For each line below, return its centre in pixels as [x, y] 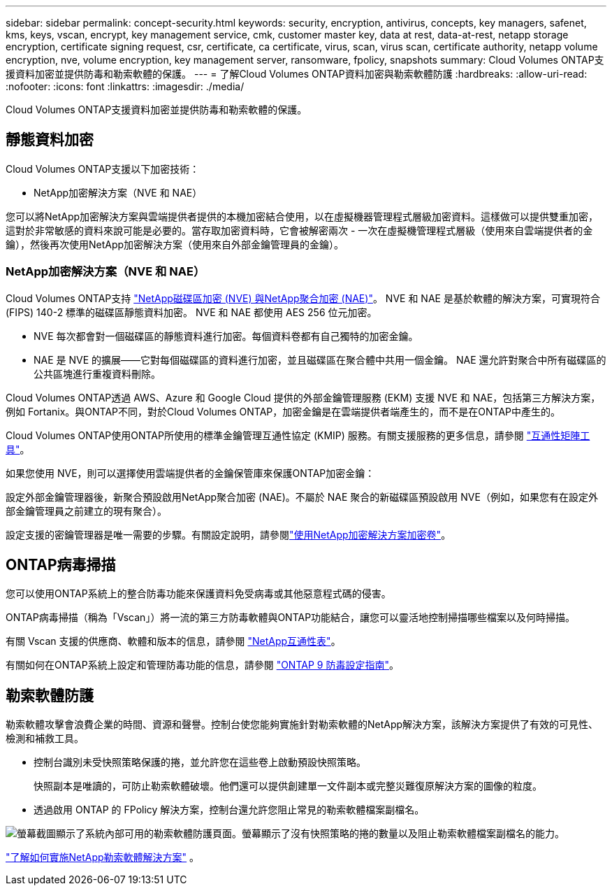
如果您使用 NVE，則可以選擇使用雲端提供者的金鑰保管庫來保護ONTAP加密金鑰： [190, 473]
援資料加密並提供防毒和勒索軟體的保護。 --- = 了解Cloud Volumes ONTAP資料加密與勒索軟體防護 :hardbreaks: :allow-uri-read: [297, 74]
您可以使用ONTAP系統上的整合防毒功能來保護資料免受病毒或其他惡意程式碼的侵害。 [198, 594]
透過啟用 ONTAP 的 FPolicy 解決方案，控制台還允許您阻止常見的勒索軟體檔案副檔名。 [229, 810]
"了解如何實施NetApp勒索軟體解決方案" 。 [103, 857]
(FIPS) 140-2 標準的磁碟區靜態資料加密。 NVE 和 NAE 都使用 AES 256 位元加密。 [191, 312]
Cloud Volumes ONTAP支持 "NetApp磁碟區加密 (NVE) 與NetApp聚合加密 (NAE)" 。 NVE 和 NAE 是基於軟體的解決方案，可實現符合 [303, 298]
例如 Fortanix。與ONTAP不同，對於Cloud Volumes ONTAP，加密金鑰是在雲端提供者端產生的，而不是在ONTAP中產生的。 [283, 411]
